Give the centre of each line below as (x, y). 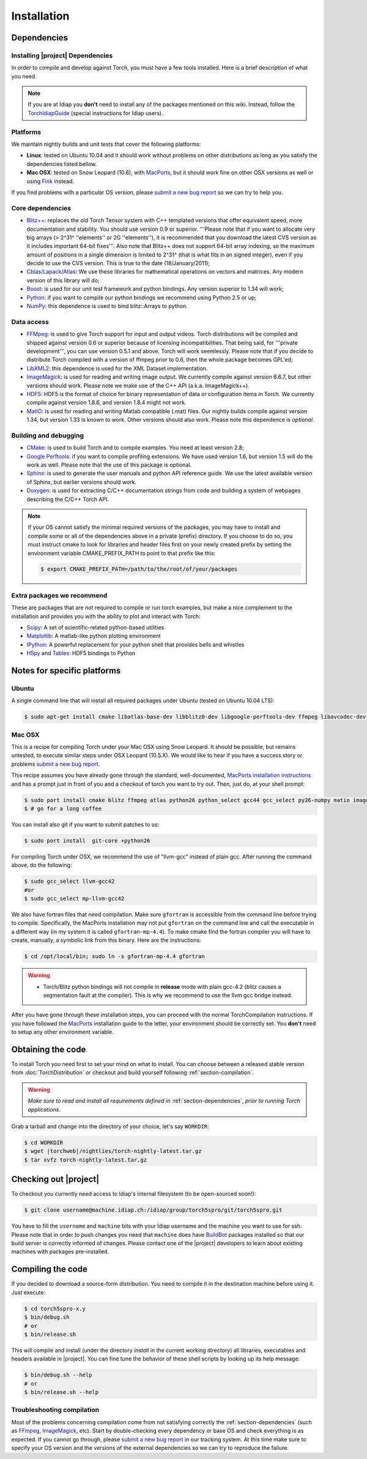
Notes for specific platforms (66, 670)
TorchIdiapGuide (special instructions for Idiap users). (95, 113)
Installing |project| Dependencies (62, 55)
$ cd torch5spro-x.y (55, 1308)
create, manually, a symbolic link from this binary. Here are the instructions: (106, 940)
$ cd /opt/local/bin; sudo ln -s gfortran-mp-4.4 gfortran (114, 956)
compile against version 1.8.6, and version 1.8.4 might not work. (106, 403)
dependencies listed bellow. (62, 164)
